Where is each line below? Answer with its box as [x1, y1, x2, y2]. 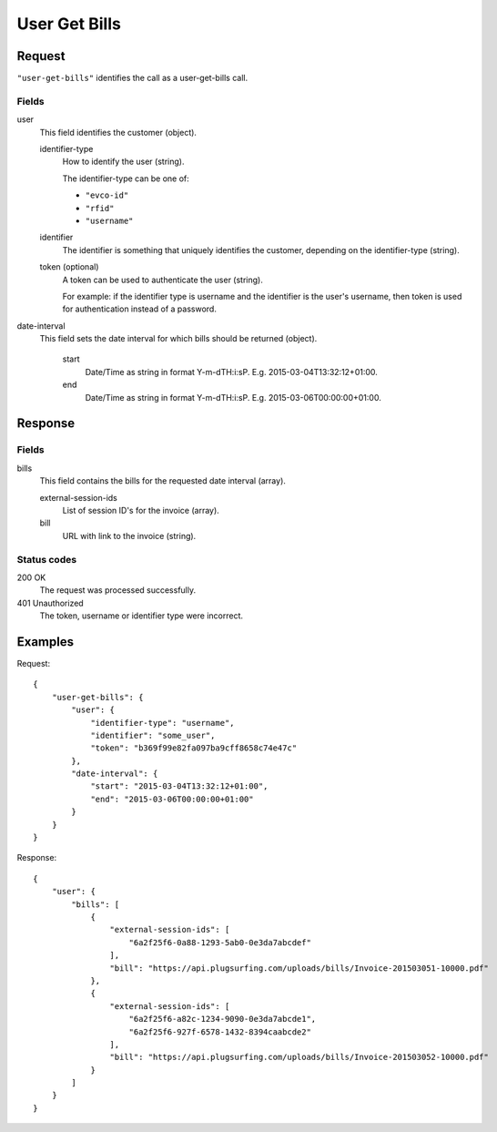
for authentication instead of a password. [62, 303, 218, 314]
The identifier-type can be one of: [62, 173, 190, 184]
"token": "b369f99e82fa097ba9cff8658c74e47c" [90, 743, 298, 753]
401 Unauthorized [16, 597, 84, 608]
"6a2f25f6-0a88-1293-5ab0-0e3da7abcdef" [128, 937, 311, 947]
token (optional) [39, 261, 99, 272]
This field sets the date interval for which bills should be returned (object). [39, 333, 318, 344]
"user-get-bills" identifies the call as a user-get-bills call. [16, 73, 248, 84]
